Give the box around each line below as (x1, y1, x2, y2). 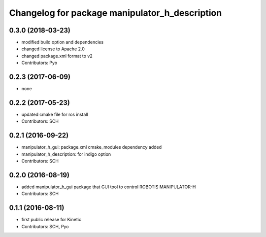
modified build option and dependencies (21, 39, 103, 45)
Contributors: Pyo (21, 60, 58, 66)
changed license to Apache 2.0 (21, 46, 85, 52)
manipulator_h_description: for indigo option (21, 151, 111, 157)
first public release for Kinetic (21, 217, 81, 223)
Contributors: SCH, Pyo (21, 223, 69, 229)
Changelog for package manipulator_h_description (9, 7, 222, 18)
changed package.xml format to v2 (21, 53, 93, 59)
